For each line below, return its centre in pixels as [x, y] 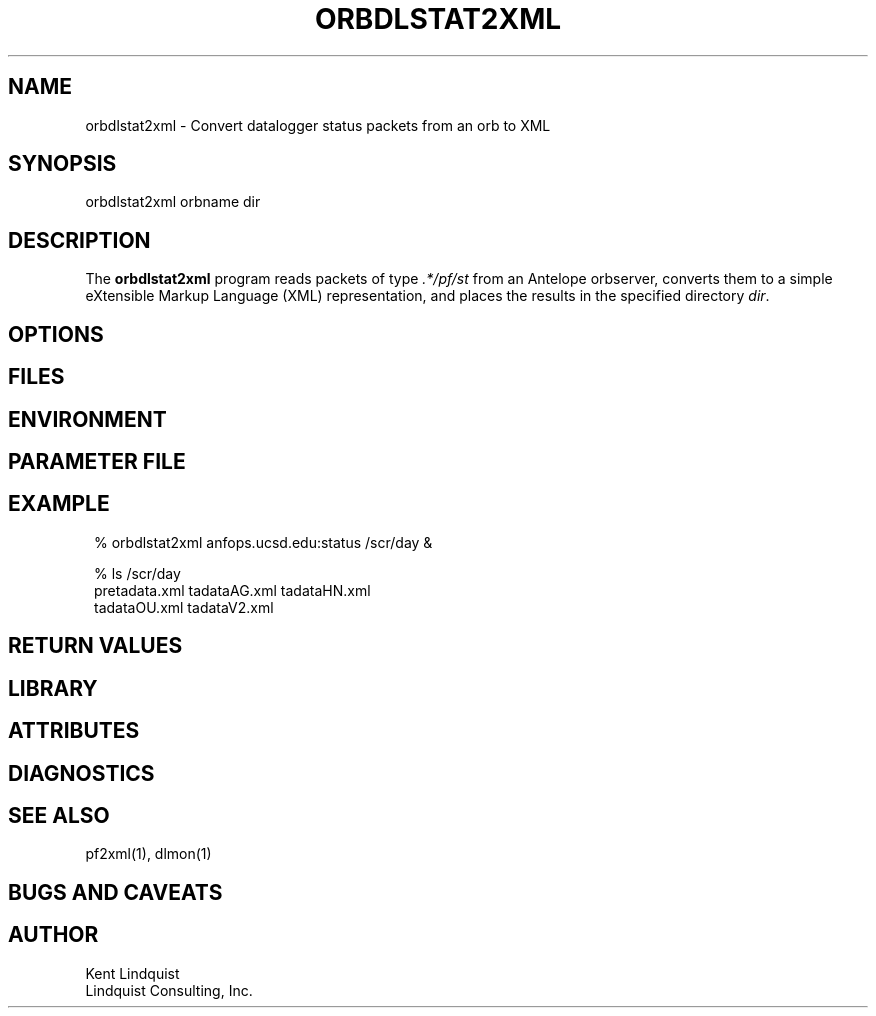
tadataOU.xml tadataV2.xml [184, 607]
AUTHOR [53, 935]
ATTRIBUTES [74, 731]
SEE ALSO [59, 815]
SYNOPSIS [62, 164]
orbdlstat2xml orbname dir [173, 202]
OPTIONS [56, 334]
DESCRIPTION [79, 240]
